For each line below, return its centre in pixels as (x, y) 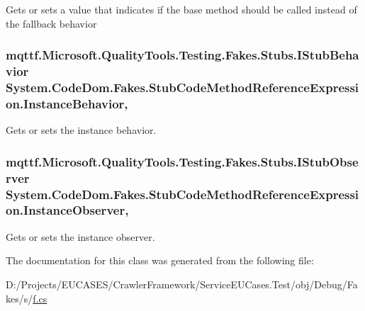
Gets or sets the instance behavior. (81, 130)
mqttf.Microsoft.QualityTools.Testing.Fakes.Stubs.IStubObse (182, 161)
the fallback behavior (51, 23)
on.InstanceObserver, (67, 210)
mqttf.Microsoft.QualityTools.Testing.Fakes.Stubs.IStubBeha (182, 55)
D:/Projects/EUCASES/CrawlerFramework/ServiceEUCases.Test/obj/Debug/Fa (182, 284)
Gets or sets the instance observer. (80, 236)
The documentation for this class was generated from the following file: (160, 260)
